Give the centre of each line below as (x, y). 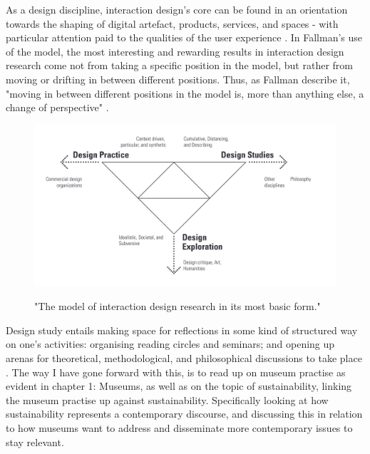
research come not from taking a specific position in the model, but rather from (179, 65)
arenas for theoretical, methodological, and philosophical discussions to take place (184, 358)
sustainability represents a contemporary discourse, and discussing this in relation (184, 414)
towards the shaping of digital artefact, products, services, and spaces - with (172, 23)
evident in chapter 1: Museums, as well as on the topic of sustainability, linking (179, 386)
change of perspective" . (57, 107)
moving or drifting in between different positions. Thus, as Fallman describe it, (178, 79)
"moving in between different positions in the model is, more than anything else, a (185, 93)
